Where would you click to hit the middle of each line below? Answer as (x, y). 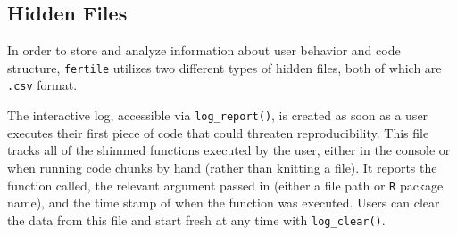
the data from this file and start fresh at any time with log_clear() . (196, 219)
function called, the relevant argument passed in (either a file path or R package (225, 185)
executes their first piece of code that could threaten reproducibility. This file (218, 132)
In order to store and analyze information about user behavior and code (204, 50)
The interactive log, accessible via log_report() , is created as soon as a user (218, 115)
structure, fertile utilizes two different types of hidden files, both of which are (224, 67)
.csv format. (42, 85)
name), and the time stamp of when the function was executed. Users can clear (224, 203)
